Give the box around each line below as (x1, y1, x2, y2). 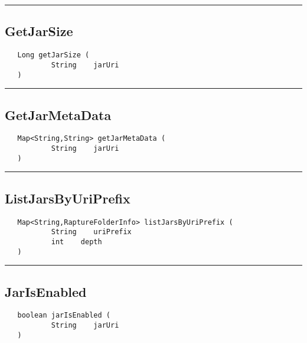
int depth (51, 237, 102, 246)
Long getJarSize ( (17, 51, 90, 60)
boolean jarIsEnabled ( (17, 311, 110, 320)
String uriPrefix (51, 228, 132, 237)
